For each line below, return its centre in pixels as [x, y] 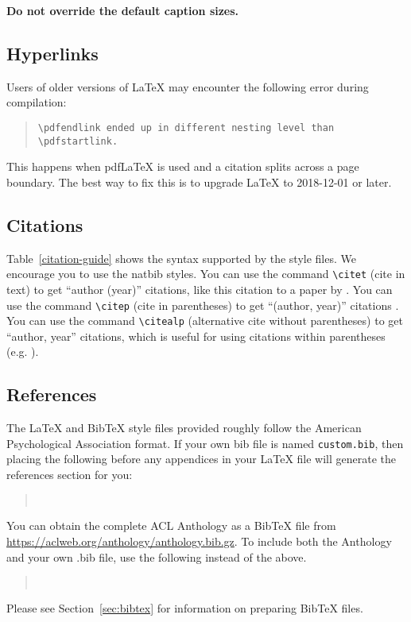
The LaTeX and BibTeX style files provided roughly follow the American [184, 428]
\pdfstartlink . [78, 141]
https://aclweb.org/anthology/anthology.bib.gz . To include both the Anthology [199, 541]
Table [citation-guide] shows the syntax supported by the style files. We [181, 258]
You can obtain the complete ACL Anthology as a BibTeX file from [171, 525]
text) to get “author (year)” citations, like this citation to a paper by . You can [200, 289]
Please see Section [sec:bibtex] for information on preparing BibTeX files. [185, 607]
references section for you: [70, 475]
